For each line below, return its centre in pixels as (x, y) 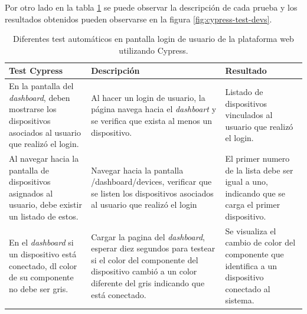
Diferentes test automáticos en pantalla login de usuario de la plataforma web (153, 39)
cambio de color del (260, 242)
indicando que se (255, 193)
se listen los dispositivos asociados (152, 193)
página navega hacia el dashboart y (154, 109)
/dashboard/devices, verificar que (151, 181)
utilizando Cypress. (153, 50)
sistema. (240, 300)
